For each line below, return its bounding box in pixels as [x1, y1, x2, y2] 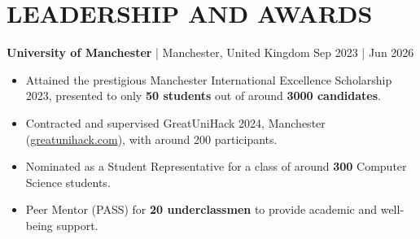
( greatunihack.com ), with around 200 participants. [25, 130, 278, 147]
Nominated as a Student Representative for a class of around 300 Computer [25, 158, 407, 175]
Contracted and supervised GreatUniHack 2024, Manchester [25, 114, 326, 131]
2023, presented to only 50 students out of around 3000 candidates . [25, 87, 381, 104]
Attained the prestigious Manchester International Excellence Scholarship [25, 71, 392, 88]
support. [56, 216, 98, 233]
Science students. [25, 173, 111, 190]
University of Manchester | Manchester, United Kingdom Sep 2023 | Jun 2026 [7, 44, 414, 61]
